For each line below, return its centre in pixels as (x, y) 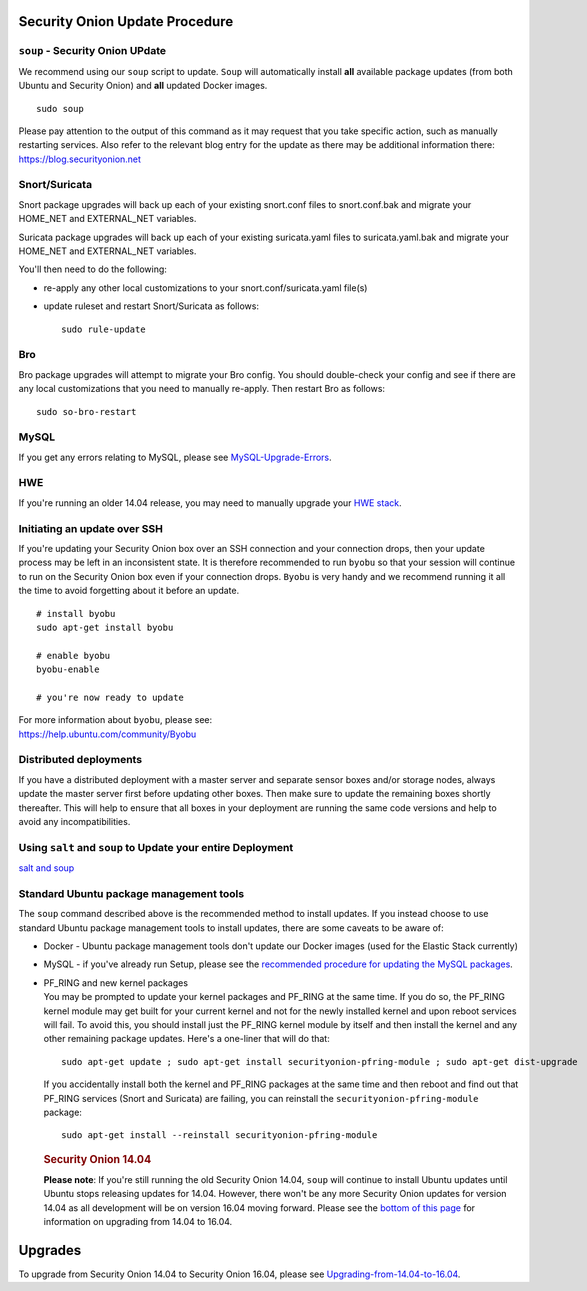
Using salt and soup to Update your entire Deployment (156, 847)
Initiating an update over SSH (91, 528)
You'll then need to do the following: (92, 269)
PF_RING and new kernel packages (116, 982)
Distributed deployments (80, 760)
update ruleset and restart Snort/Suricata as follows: (151, 306)
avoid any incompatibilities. (74, 821)
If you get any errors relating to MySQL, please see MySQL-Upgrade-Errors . (175, 457)
